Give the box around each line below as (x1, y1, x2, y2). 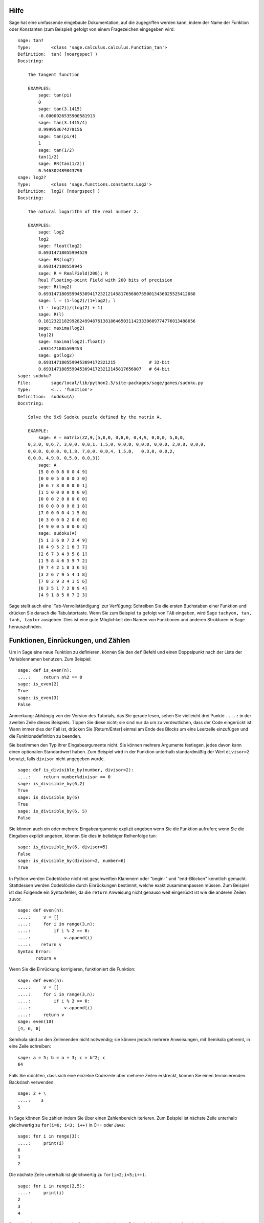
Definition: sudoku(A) (18, 394, 75, 399)
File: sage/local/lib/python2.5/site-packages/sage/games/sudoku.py (18, 380, 203, 385)
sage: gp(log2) (38, 353, 75, 358)
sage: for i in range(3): (18, 1133, 80, 1139)
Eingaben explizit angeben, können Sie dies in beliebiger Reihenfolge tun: (9, 833, 157, 838)
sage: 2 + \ (18, 1091, 46, 1096)
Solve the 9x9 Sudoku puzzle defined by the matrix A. (27, 414, 162, 420)
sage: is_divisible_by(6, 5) (18, 808, 88, 814)
